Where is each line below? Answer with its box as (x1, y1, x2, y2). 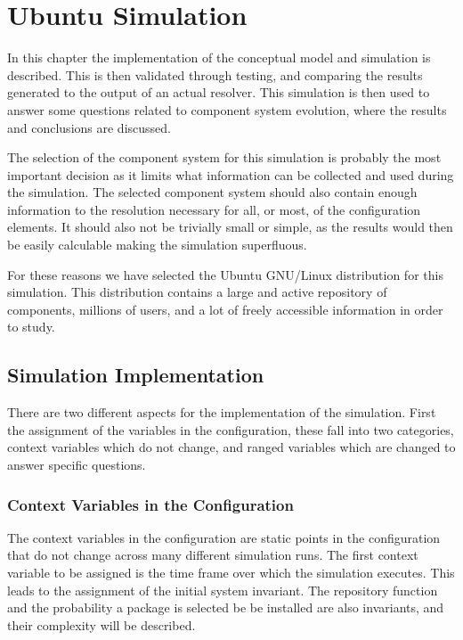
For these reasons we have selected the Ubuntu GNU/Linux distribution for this (7, 265, 443, 283)
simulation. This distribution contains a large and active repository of (7, 283, 387, 301)
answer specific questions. (7, 455, 146, 474)
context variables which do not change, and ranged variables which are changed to (7, 438, 456, 456)
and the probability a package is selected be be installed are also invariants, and (7, 598, 444, 617)
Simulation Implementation (7, 361, 264, 389)
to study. (7, 317, 55, 336)
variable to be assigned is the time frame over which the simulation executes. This (7, 563, 455, 582)
